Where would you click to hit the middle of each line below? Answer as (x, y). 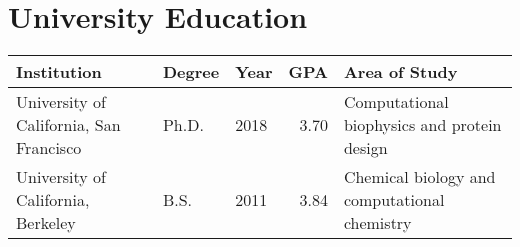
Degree (191, 72)
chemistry (377, 223)
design (365, 148)
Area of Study (400, 72)
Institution (59, 72)
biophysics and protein (422, 125)
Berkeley (46, 223)
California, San (68, 125)
